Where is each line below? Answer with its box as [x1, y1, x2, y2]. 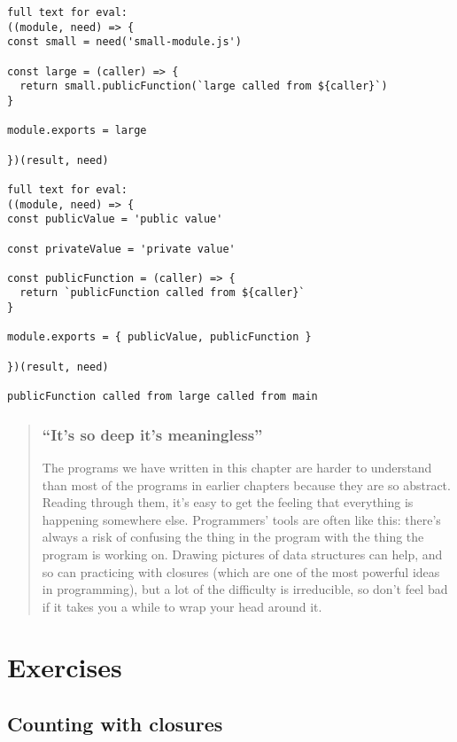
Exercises [7, 649, 122, 685]
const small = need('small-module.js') [7, 35, 242, 49]
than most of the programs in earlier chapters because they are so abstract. [42, 475, 451, 494]
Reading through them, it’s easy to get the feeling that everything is [42, 493, 414, 512]
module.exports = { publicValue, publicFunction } [7, 331, 312, 344]
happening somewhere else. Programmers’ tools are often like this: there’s [42, 510, 441, 528]
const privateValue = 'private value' [7, 242, 236, 255]
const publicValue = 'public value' [7, 213, 223, 226]
